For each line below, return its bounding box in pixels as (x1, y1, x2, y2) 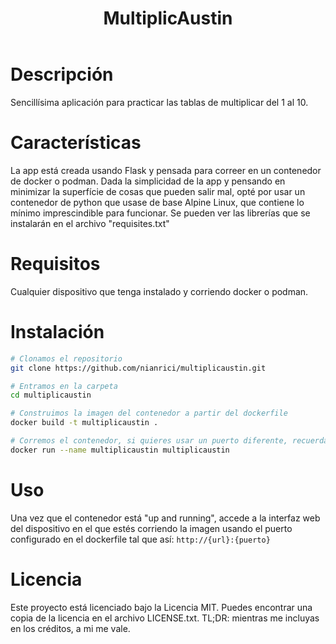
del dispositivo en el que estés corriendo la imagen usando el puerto (10, 522, 293, 534)
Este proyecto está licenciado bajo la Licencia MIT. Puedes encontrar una (10, 601, 313, 613)
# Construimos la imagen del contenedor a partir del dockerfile (10, 408, 288, 419)
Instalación (10, 321, 105, 343)
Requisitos (10, 253, 101, 276)
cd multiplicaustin (10, 390, 92, 401)
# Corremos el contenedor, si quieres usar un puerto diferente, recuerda (10, 436, 329, 446)
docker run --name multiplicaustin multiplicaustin (10, 445, 230, 455)
